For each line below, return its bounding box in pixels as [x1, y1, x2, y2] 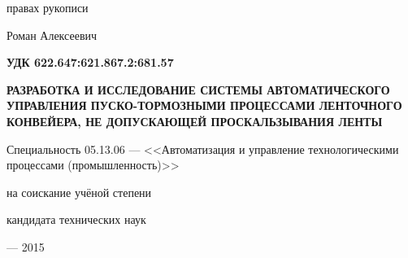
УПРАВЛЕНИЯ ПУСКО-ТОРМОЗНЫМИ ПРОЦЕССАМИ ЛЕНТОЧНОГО [7, 97, 402, 114]
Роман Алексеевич [7, 26, 98, 43]
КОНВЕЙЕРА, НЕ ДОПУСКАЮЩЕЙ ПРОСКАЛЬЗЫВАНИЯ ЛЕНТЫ [7, 112, 383, 129]
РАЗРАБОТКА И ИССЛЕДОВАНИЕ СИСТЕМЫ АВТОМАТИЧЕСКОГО [7, 81, 390, 98]
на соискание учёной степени [7, 183, 152, 200]
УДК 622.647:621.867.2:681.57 [7, 54, 174, 71]
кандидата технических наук [7, 211, 146, 228]
